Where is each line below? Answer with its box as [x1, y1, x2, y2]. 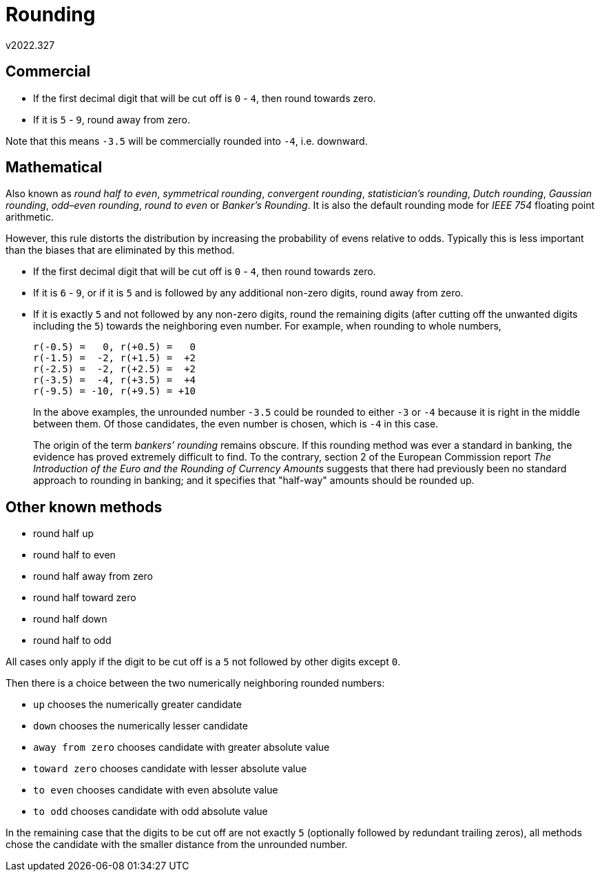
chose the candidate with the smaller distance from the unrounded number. [6, 838, 348, 851]
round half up [33, 527, 94, 540]
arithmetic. [6, 211, 54, 223]
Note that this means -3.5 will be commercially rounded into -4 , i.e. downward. [6, 134, 368, 147]
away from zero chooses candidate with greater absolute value [33, 741, 330, 754]
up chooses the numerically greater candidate [33, 698, 242, 711]
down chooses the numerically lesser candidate [33, 720, 248, 732]
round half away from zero [33, 570, 153, 583]
